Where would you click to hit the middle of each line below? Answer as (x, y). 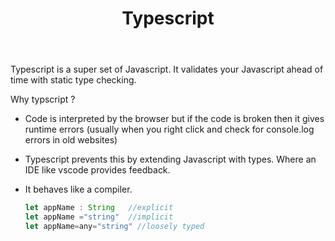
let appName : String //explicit (99, 208)
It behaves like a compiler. (78, 189)
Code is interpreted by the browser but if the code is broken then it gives (174, 119)
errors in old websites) (71, 140)
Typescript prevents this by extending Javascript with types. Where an (170, 159)
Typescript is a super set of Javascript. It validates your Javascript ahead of (167, 69)
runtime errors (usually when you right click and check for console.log (169, 129)
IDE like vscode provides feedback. (97, 170)
